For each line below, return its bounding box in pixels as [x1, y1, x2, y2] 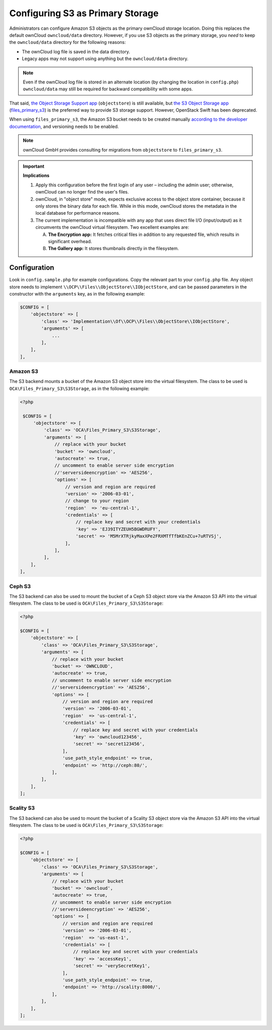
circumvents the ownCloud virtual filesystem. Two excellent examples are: [35, 224, 189, 230]
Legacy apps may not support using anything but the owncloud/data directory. [22, 56, 189, 62]
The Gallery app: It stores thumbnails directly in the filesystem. [48, 246, 179, 252]
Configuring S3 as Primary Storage [9, 8, 159, 19]
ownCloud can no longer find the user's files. [35, 189, 129, 195]
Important [23, 163, 45, 169]
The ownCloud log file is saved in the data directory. [22, 48, 130, 55]
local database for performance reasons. [35, 210, 120, 216]
